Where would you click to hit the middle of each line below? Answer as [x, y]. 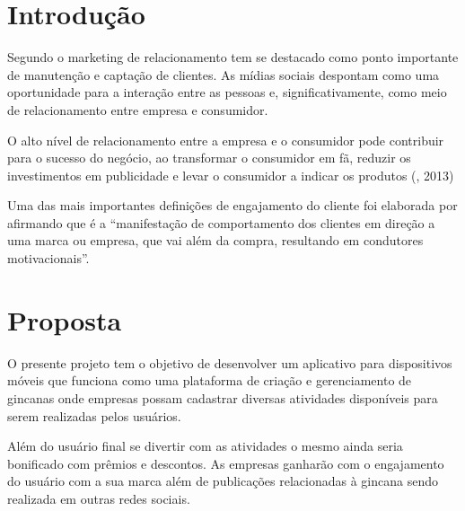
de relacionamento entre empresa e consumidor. [138, 109]
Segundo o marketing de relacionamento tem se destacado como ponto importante [233, 57]
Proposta [65, 319]
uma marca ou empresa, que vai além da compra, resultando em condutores [215, 240]
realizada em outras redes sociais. [99, 498]
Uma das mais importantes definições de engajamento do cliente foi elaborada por [232, 205]
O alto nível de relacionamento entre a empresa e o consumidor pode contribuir [226, 140]
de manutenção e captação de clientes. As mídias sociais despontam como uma [224, 74]
